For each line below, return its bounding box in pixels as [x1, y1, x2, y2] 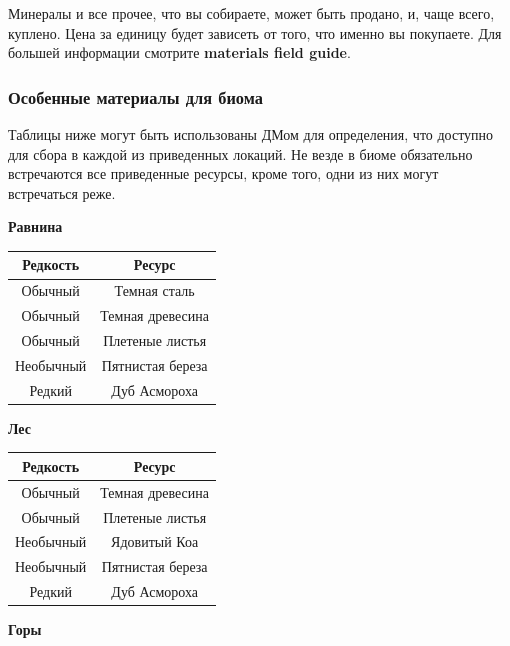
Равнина [8, 216, 63, 237]
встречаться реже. [8, 182, 116, 203]
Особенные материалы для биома [8, 84, 263, 109]
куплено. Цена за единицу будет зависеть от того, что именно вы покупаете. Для [8, 22, 502, 43]
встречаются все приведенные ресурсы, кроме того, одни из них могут [8, 163, 439, 184]
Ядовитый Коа [111, 531, 199, 552]
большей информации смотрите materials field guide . [8, 42, 351, 63]
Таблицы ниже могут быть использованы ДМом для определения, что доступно [8, 124, 494, 144]
